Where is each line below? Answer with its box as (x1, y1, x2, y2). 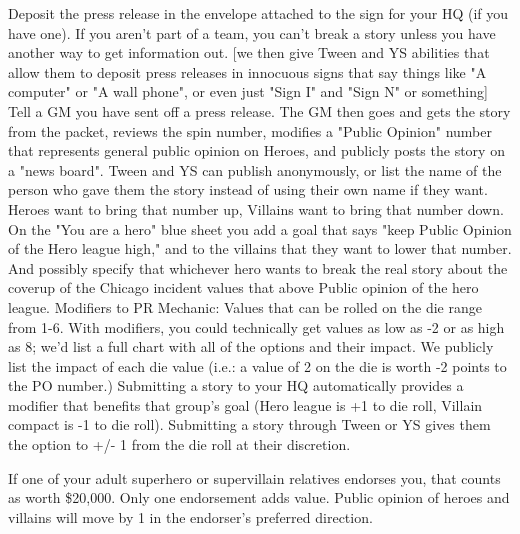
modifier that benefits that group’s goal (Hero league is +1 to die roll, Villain (8, 394, 483, 415)
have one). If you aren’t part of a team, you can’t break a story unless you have (8, 22, 496, 43)
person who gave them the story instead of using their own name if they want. (8, 179, 488, 200)
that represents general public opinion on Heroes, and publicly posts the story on (8, 140, 505, 161)
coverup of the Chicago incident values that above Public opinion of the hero (8, 277, 479, 298)
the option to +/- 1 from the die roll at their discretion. (8, 434, 351, 455)
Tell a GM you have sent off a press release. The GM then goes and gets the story (8, 100, 511, 121)
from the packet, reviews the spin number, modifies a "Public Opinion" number (8, 120, 492, 141)
